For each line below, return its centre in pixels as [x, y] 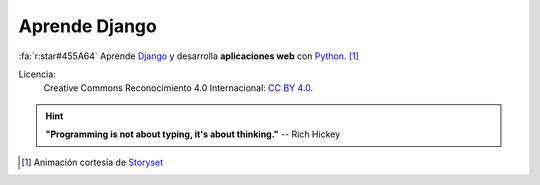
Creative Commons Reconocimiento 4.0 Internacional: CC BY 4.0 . [178, 88]
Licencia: [37, 74]
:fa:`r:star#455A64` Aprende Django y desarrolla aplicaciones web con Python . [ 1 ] [189, 56]
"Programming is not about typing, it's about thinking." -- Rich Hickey [193, 134]
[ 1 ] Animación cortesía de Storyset [92, 162]
